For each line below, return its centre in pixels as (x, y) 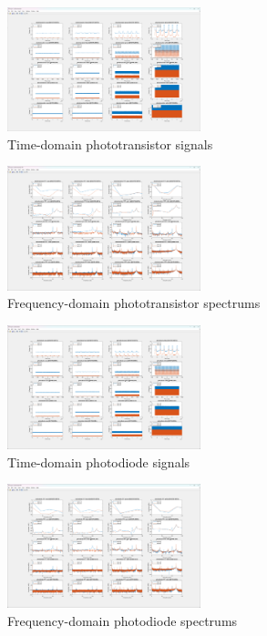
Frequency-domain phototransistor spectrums (134, 303)
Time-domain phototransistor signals (110, 144)
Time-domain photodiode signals (99, 462)
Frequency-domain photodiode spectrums (123, 621)
